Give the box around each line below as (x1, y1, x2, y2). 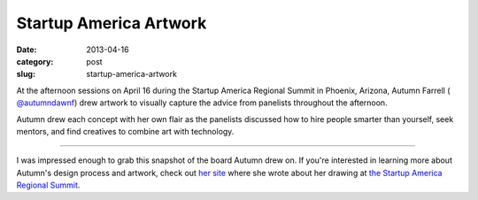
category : (16, 56, 54, 66)
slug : (16, 69, 35, 80)
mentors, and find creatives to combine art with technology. (16, 126, 235, 136)
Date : (16, 44, 37, 55)
